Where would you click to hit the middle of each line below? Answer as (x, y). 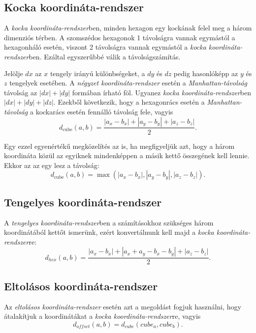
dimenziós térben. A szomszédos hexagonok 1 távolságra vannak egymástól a (120, 37)
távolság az (21, 92)
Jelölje (14, 73)
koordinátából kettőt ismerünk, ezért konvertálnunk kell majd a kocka (109, 232)
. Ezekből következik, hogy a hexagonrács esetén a (129, 102)
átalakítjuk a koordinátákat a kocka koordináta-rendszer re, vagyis (102, 316)
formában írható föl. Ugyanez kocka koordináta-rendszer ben (161, 92)
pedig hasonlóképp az (206, 73)
